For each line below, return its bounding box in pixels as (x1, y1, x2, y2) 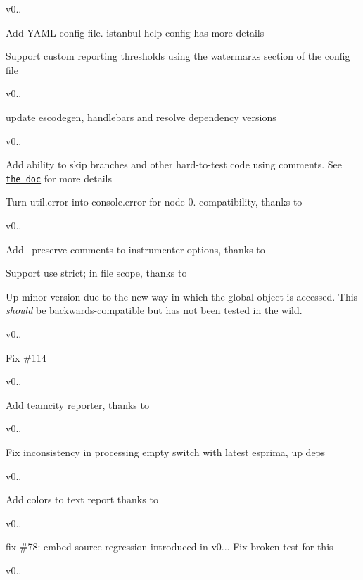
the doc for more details (6, 170, 112, 185)
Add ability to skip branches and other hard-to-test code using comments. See (6, 157, 343, 172)
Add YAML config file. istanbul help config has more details (6, 25, 265, 39)
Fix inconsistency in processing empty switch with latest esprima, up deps (6, 444, 325, 459)
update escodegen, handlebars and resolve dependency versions (6, 109, 276, 124)
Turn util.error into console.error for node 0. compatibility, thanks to (6, 194, 302, 209)
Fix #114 (6, 350, 46, 365)
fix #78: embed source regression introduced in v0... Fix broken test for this (6, 539, 333, 554)
